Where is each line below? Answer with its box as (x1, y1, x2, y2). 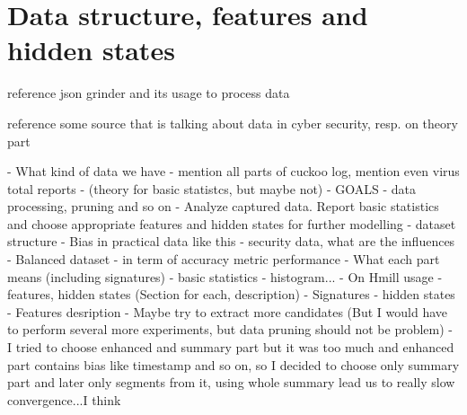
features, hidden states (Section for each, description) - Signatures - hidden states (7, 285, 455, 304)
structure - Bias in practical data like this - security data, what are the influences (7, 232, 455, 251)
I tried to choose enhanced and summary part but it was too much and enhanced (7, 338, 454, 357)
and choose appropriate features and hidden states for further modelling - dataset (7, 214, 456, 233)
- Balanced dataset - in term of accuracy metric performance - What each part (7, 250, 440, 269)
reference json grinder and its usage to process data (7, 84, 290, 102)
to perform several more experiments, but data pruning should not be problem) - (7, 320, 453, 339)
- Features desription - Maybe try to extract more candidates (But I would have (7, 302, 448, 321)
